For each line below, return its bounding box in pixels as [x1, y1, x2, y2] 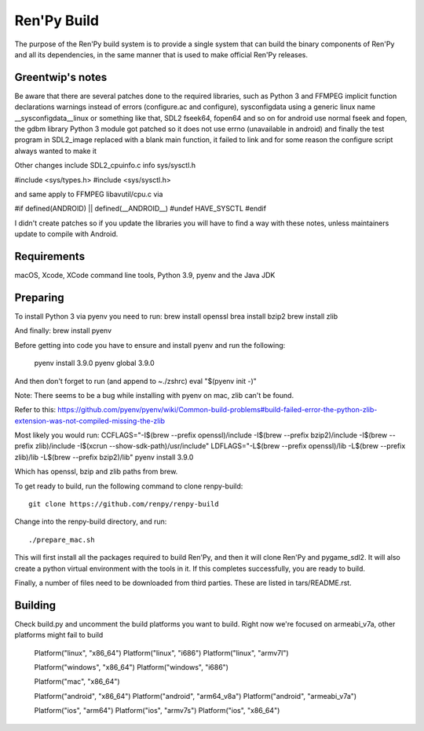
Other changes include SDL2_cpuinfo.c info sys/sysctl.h [14, 161, 196, 170]
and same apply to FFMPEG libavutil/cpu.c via [14, 189, 163, 199]
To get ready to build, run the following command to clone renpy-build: [14, 481, 243, 491]
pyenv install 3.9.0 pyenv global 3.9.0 [34, 358, 155, 368]
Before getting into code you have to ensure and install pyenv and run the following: [14, 340, 286, 349]
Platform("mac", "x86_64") [34, 677, 121, 686]
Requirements [14, 250, 86, 263]
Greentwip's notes [14, 71, 108, 84]
